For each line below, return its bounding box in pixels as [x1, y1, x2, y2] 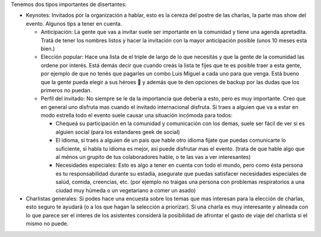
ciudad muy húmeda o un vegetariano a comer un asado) [55, 186, 196, 194]
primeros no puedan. [40, 86, 92, 93]
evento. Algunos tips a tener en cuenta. [26, 20, 122, 27]
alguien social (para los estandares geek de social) [55, 128, 181, 135]
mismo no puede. [26, 220, 69, 227]
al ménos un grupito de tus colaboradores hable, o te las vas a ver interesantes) [55, 154, 251, 161]
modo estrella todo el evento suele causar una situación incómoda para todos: [40, 112, 233, 119]
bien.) [40, 45, 55, 52]
